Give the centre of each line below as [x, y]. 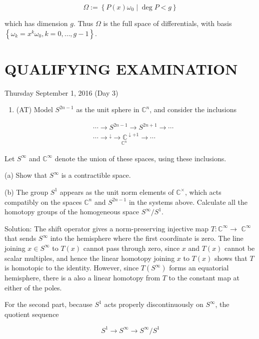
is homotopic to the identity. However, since [72, 268]
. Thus [83, 23]
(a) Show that [26, 175]
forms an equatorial [199, 268]
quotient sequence [32, 314]
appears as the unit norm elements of [117, 192]
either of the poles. [33, 287]
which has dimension [36, 23]
